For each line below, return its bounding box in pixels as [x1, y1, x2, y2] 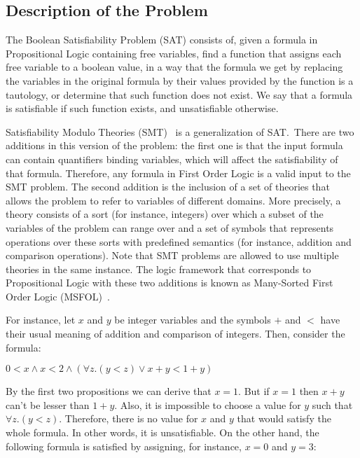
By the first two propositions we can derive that [6, 384, 212, 398]
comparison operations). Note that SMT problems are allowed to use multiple [6, 248, 339, 263]
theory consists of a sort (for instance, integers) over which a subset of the [6, 207, 324, 221]
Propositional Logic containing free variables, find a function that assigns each [6, 46, 342, 60]
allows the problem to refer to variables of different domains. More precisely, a [6, 193, 341, 207]
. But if [238, 384, 270, 398]
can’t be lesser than [6, 397, 90, 412]
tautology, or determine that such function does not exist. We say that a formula [6, 87, 353, 102]
